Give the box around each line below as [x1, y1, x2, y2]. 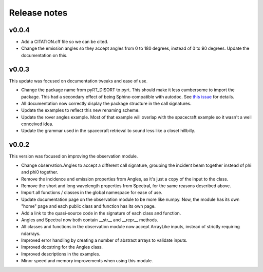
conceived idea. [21, 121, 54, 127]
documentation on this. [21, 52, 68, 58]
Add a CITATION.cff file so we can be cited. [21, 39, 109, 45]
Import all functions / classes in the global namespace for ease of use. [21, 190, 163, 195]
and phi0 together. [21, 169, 58, 175]
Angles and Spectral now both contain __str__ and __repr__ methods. [21, 217, 158, 223]
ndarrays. [21, 231, 41, 236]
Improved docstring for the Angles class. [21, 244, 103, 250]
